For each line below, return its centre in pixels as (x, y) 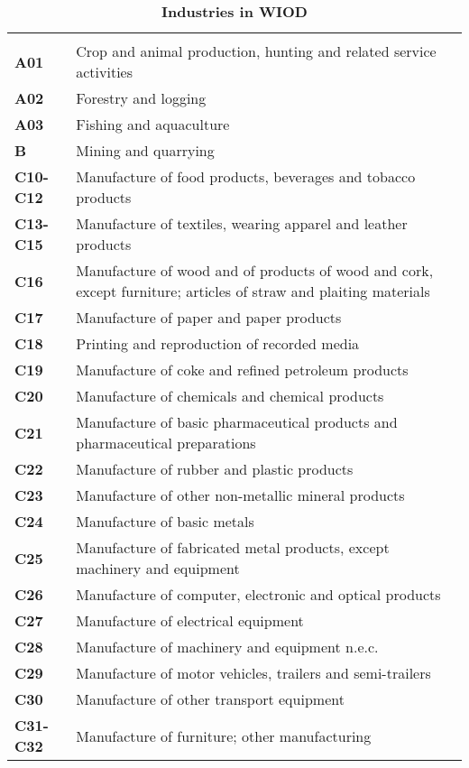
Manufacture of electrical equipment (190, 620)
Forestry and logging (141, 98)
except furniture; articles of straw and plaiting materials (253, 291)
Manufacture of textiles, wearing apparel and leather (242, 223)
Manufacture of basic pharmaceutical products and (237, 422)
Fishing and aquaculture (153, 124)
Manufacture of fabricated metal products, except (233, 547)
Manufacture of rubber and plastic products (215, 469)
